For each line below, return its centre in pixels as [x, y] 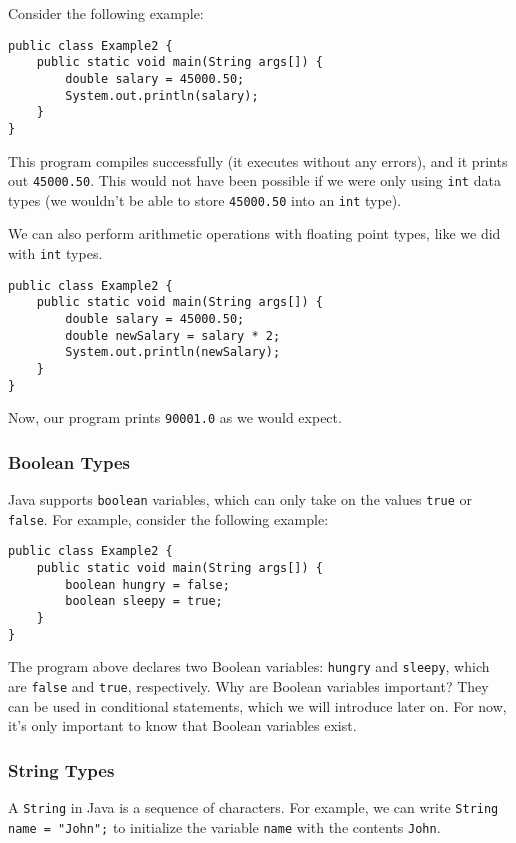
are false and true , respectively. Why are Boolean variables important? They [248, 686]
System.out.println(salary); [162, 95]
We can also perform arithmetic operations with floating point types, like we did [254, 233]
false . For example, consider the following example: [168, 518]
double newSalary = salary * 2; [173, 335]
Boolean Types [69, 461]
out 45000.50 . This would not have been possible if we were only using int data [254, 180]
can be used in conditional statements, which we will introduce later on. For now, [257, 705]
